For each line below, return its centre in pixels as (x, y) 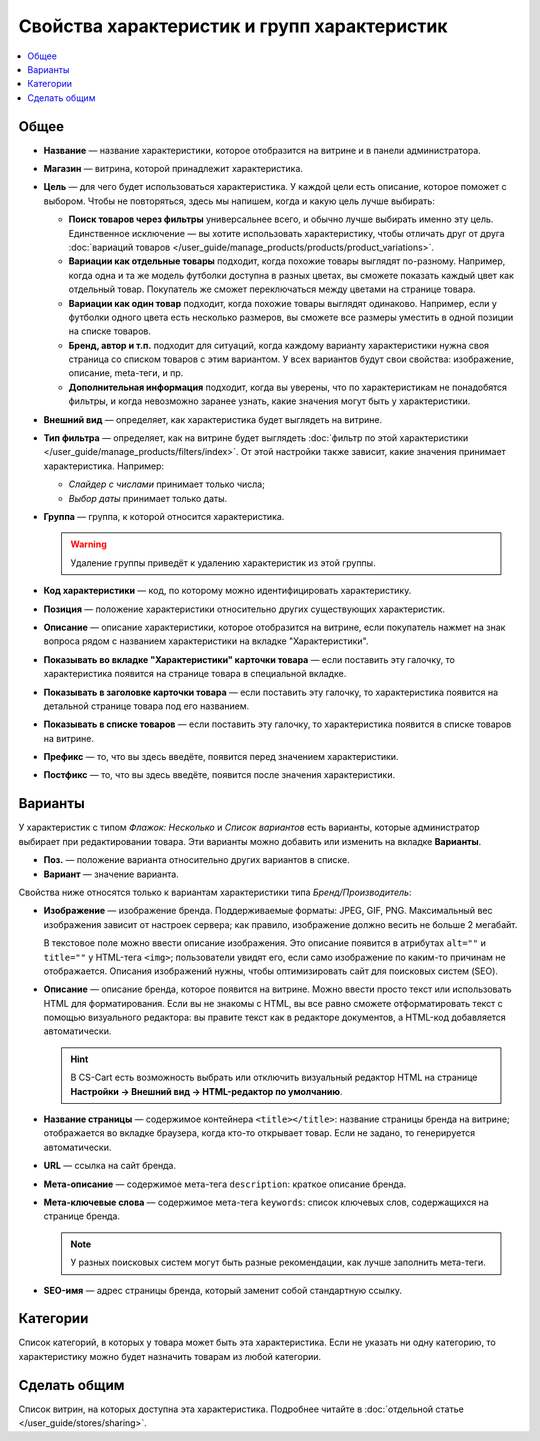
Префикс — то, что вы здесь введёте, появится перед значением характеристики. (221, 757)
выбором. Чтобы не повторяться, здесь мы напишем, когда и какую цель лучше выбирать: (239, 201)
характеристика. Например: (104, 466)
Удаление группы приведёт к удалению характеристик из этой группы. (223, 562)
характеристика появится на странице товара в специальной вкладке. (195, 674)
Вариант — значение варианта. (111, 874)
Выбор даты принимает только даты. (148, 498)
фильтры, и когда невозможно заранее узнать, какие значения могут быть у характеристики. (269, 401)
